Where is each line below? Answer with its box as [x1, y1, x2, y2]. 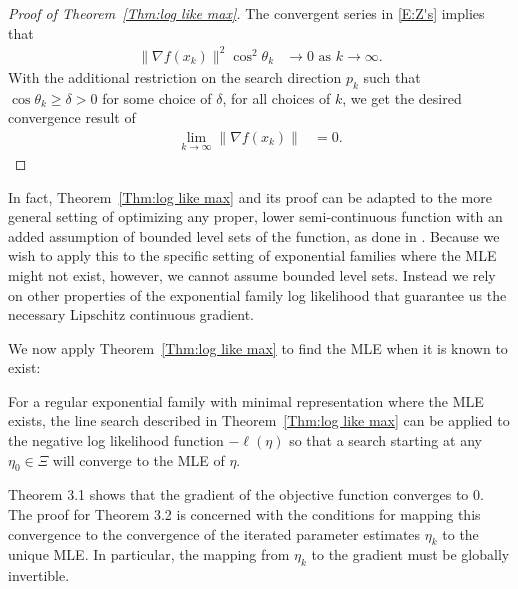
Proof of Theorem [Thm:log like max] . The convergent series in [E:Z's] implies [8, 3, 485, 23]
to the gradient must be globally [311, 544, 510, 565]
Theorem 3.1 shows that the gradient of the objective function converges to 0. [8, 484, 484, 505]
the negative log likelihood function [8, 430, 224, 451]
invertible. [8, 565, 70, 586]
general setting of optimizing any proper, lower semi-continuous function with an [8, 206, 503, 227]
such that [363, 66, 421, 87]
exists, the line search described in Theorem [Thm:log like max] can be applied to [8, 410, 510, 431]
